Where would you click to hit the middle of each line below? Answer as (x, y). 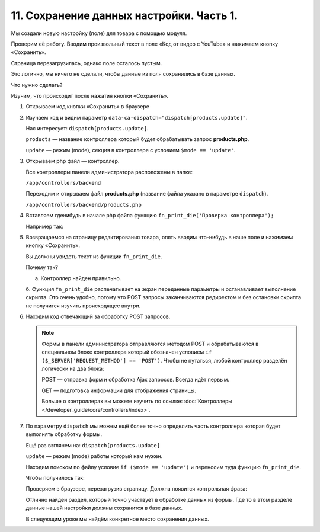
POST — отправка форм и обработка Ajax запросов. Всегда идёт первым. (135, 380)
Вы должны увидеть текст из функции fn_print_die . (94, 256)
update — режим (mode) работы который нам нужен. (94, 456)
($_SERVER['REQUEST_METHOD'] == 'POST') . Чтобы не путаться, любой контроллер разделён (164, 360)
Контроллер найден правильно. (81, 278)
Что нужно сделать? (37, 85)
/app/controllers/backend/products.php (84, 205)
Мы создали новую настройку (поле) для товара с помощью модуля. (99, 33)
